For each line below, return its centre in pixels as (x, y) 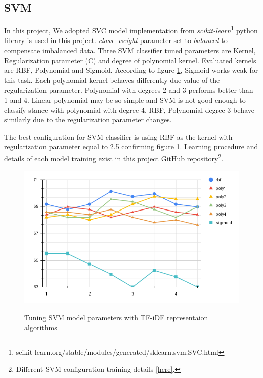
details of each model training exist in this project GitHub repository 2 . (114, 157)
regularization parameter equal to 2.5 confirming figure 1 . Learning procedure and (131, 146)
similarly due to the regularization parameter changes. (88, 120)
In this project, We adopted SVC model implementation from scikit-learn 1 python (131, 30)
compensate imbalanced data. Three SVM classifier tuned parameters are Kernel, (130, 50)
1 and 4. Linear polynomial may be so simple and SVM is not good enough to (125, 100)
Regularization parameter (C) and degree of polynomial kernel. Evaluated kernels (130, 60)
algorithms (41, 327)
